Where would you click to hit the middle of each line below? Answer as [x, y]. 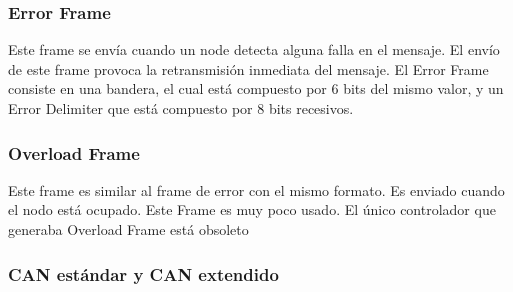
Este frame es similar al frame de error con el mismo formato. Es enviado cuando [256, 189]
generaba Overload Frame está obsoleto [128, 229]
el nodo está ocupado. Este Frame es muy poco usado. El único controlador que [252, 209]
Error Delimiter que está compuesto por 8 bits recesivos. [181, 108]
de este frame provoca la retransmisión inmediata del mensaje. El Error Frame [248, 68]
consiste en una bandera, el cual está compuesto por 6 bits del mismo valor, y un [256, 88]
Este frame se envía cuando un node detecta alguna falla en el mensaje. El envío [254, 49]
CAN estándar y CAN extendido [143, 273]
